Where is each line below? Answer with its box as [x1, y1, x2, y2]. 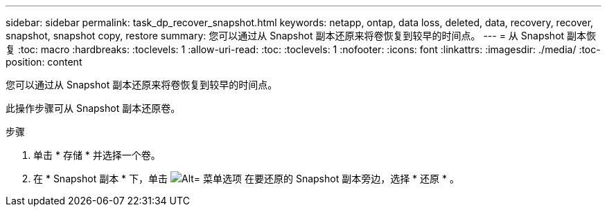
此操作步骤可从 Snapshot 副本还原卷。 [6, 102, 181, 114]
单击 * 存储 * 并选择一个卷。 [33, 149, 161, 161]
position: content [6, 56, 82, 68]
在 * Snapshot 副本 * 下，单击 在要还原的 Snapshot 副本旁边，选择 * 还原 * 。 [33, 173, 459, 184]
